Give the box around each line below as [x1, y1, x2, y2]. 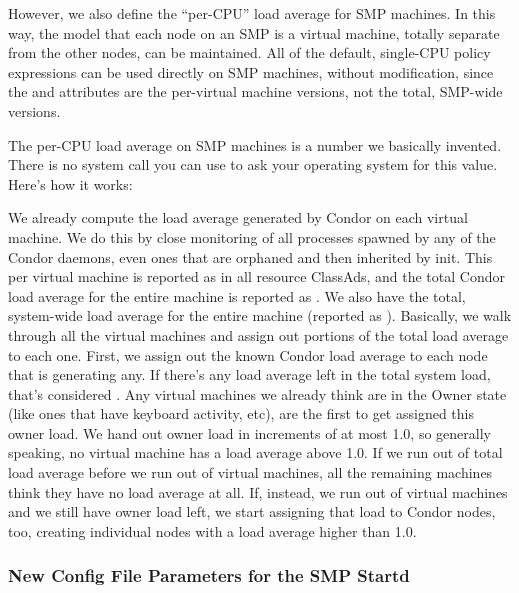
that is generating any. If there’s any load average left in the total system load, [8, 364, 491, 385]
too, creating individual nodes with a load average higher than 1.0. [8, 520, 417, 541]
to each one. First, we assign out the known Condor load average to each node [8, 344, 488, 365]
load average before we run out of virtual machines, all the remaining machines [8, 462, 493, 483]
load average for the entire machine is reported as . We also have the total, [8, 285, 466, 306]
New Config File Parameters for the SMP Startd [8, 563, 410, 588]
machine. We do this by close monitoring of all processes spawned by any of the [8, 226, 496, 247]
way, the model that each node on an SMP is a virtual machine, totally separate [8, 22, 500, 43]
